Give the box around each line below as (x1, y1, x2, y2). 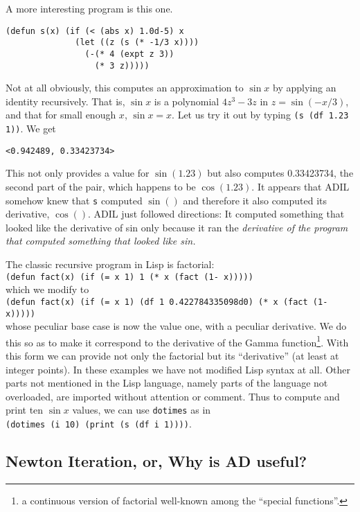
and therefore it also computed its (183, 193, 327, 207)
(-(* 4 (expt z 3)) (84, 48, 174, 59)
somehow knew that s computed (6, 193, 143, 207)
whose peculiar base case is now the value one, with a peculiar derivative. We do (6, 319, 347, 333)
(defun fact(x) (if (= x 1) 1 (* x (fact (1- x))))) (6, 272, 253, 282)
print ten (6, 403, 44, 417)
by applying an (272, 80, 336, 95)
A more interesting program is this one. (6, 1, 173, 15)
